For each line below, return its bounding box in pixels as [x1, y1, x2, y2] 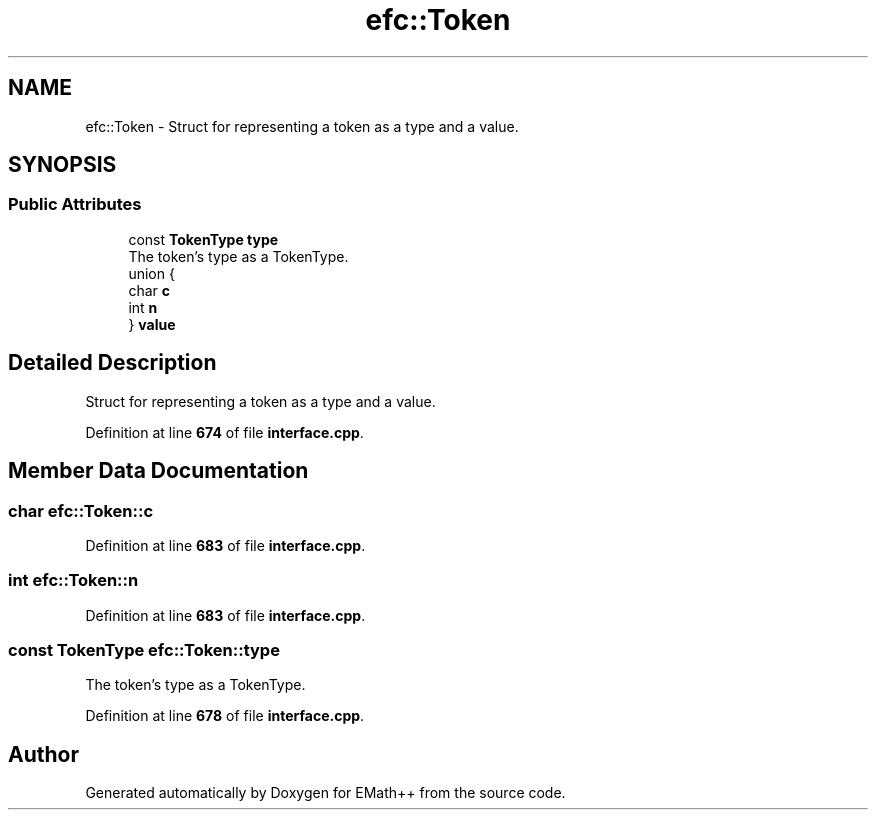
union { [128, 264, 175, 282]
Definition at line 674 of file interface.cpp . [85, 423, 364, 441]
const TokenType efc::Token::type [8, 640, 280, 660]
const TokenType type [128, 230, 279, 248]
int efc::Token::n [8, 570, 139, 591]
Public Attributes [8, 194, 142, 215]
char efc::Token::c [8, 500, 154, 521]
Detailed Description [8, 350, 217, 376]
